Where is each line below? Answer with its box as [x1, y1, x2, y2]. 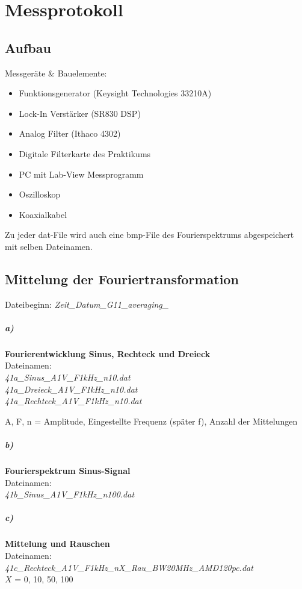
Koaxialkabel [19, 208, 67, 220]
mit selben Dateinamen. [5, 240, 93, 252]
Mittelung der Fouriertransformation [5, 269, 239, 288]
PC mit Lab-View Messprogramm [19, 167, 144, 180]
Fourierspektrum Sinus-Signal [5, 464, 131, 476]
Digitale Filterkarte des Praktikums [19, 147, 151, 160]
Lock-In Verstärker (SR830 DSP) [19, 107, 141, 119]
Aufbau [5, 38, 51, 57]
